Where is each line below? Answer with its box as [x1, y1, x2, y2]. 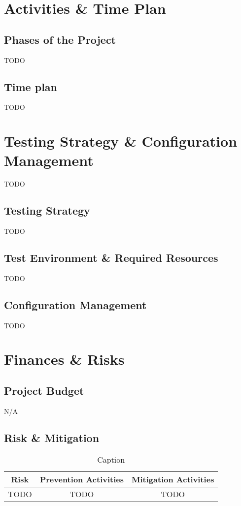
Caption [97, 453, 125, 465]
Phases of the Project [4, 32, 116, 47]
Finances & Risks [4, 349, 125, 369]
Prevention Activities [39, 473, 124, 485]
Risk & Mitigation [4, 430, 100, 445]
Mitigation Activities [132, 473, 214, 485]
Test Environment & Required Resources [4, 250, 218, 265]
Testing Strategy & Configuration [4, 131, 238, 151]
